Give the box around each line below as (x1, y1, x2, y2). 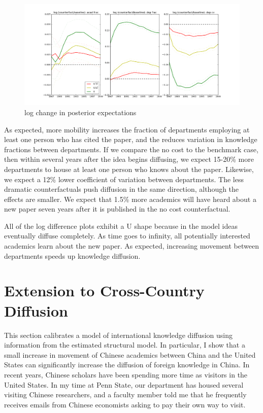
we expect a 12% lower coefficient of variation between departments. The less (4, 174, 244, 184)
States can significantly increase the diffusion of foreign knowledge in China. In (4, 359, 250, 370)
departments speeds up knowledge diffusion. (4, 250, 141, 261)
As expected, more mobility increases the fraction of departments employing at (4, 124, 250, 134)
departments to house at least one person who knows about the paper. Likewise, (4, 163, 254, 174)
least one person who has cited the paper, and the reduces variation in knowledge (4, 134, 257, 145)
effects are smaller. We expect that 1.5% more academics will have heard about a (4, 193, 256, 204)
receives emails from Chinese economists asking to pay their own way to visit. (4, 399, 246, 409)
